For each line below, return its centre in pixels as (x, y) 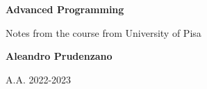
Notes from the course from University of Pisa (104, 32)
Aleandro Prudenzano (59, 56)
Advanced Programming (65, 9)
